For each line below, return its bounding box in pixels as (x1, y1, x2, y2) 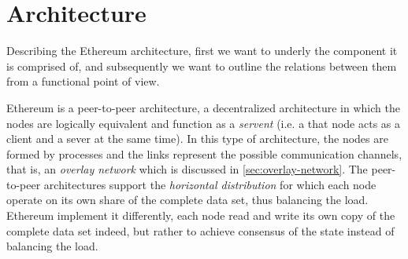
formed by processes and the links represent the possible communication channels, (6, 145, 402, 162)
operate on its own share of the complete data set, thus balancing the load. (6, 192, 369, 208)
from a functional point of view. (6, 73, 160, 89)
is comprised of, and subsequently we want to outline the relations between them (6, 57, 397, 74)
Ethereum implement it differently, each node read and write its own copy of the (6, 207, 395, 224)
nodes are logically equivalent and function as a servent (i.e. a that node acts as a (6, 115, 400, 131)
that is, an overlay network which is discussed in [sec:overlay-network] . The (6, 161, 368, 177)
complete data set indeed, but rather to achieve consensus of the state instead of (6, 222, 395, 239)
